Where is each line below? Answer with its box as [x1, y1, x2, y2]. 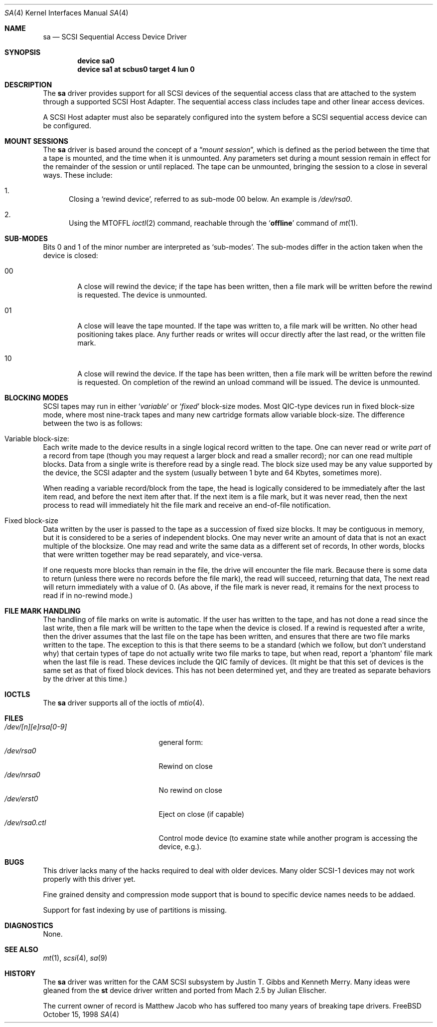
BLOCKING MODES [4, 393, 69, 402]
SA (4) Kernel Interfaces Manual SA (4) [4, 8, 129, 17]
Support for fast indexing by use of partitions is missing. [43, 906, 227, 914]
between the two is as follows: [43, 419, 143, 427]
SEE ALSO [4, 945, 38, 954]
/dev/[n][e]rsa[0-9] [4, 722, 67, 731]
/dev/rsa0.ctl [4, 818, 46, 827]
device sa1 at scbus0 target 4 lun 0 [77, 65, 195, 73]
